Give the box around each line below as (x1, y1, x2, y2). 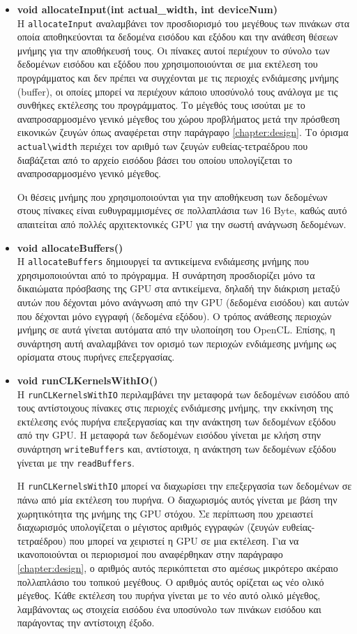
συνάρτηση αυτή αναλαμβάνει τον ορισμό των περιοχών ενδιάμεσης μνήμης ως (17, 335, 337, 350)
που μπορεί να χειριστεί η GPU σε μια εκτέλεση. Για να (69, 533, 299, 548)
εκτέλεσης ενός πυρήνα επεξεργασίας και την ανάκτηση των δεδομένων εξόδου (17, 414, 336, 428)
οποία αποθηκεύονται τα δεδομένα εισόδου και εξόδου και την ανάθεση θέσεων (17, 29, 338, 44)
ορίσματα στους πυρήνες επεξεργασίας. (17, 349, 175, 364)
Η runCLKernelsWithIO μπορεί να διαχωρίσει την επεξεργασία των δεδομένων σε (17, 478, 352, 493)
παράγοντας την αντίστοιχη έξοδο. (17, 615, 155, 630)
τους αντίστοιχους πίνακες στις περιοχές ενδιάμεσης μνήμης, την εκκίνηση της (17, 400, 333, 415)
